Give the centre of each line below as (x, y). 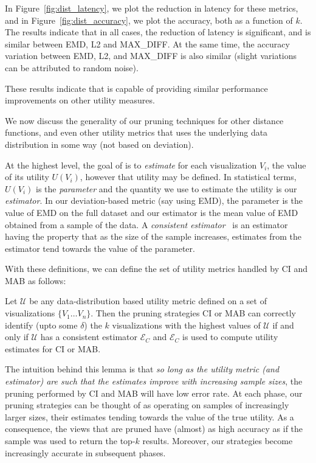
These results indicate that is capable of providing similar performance (136, 88)
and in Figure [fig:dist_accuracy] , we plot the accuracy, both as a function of (149, 20)
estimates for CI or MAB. (53, 348)
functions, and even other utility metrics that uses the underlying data (136, 132)
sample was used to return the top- (70, 440)
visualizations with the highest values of (186, 325)
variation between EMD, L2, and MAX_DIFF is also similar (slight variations (151, 56)
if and (283, 325)
